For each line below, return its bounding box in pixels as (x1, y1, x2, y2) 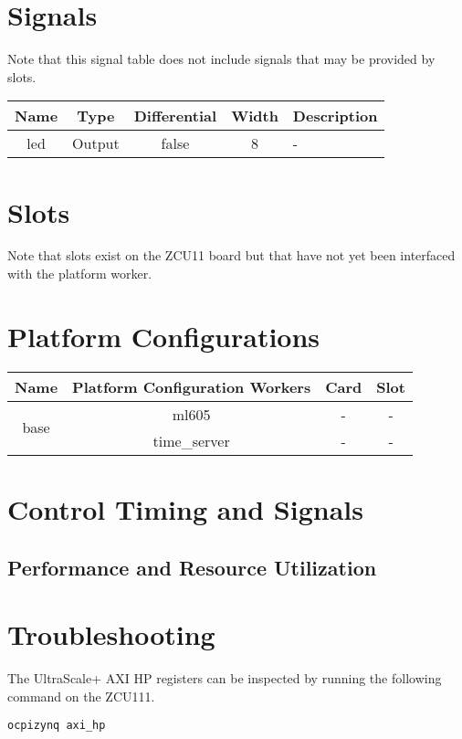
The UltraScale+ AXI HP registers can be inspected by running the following (7, 669, 442, 688)
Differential (133, 105, 217, 127)
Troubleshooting (7, 616, 215, 653)
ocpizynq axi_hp (7, 719, 106, 733)
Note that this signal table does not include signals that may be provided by (7, 49, 436, 69)
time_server (152, 429, 230, 451)
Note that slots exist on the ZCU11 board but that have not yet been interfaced (7, 246, 456, 265)
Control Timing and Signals (7, 490, 363, 527)
